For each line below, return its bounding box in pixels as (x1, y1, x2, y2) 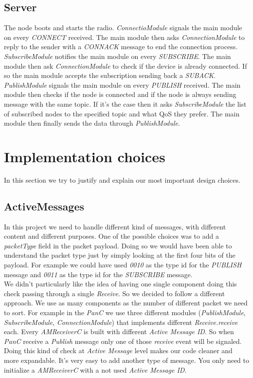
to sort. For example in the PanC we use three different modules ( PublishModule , (4, 307, 246, 317)
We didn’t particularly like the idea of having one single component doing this (4, 279, 237, 289)
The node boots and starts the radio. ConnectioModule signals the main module (4, 22, 242, 33)
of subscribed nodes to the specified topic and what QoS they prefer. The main (4, 108, 240, 118)
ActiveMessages (4, 198, 85, 213)
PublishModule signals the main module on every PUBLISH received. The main (4, 79, 241, 90)
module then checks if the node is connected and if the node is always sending (4, 89, 236, 99)
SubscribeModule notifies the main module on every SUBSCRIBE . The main (4, 51, 231, 61)
